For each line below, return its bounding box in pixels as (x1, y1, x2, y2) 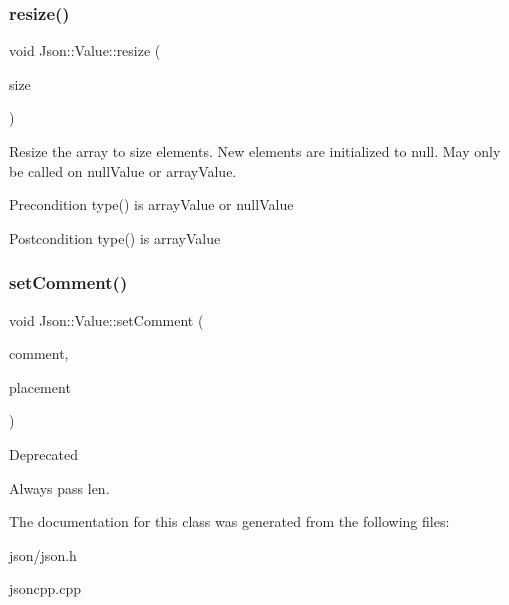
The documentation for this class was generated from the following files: (9, 511, 450, 532)
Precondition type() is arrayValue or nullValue (9, 194, 294, 215)
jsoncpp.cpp (9, 578, 82, 599)
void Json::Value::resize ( (9, 40, 161, 61)
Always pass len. (9, 477, 110, 498)
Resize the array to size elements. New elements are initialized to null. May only (9, 141, 501, 161)
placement (9, 376, 71, 397)
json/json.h (9, 544, 77, 565)
